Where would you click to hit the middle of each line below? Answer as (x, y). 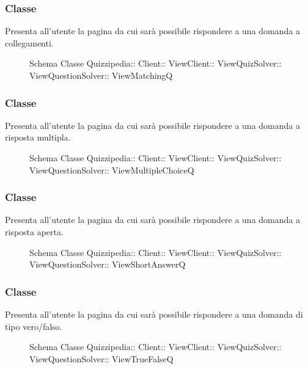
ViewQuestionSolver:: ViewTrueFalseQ (101, 358)
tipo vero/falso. (34, 326)
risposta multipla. (38, 137)
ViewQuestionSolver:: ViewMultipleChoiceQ (112, 170)
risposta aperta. (34, 232)
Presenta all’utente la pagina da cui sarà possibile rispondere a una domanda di (154, 314)
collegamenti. (29, 42)
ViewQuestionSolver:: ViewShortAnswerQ (108, 264)
